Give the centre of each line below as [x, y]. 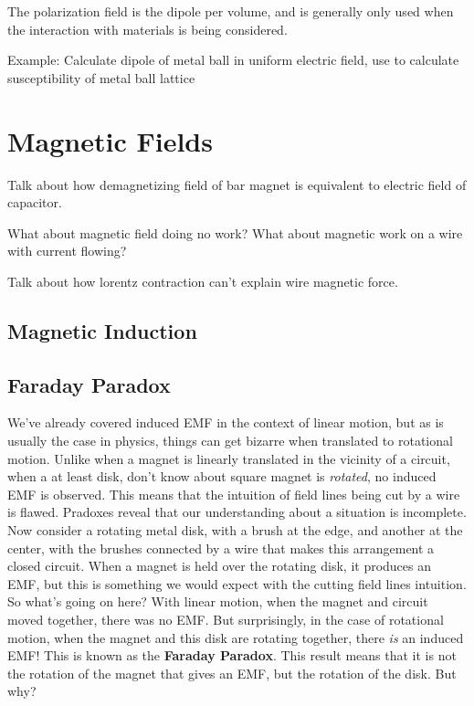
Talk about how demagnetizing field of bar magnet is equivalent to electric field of [237, 184]
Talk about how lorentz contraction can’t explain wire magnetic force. [203, 281]
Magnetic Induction [102, 330]
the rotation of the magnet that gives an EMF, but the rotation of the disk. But [232, 673]
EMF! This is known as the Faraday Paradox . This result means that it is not [232, 655]
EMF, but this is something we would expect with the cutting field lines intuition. [237, 583]
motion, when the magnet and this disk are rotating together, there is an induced [236, 637]
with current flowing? [67, 251]
